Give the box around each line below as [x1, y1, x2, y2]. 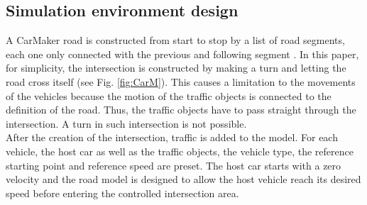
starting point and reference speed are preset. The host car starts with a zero [6, 157, 341, 172]
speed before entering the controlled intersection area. [6, 185, 239, 200]
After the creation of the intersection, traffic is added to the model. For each [6, 130, 338, 145]
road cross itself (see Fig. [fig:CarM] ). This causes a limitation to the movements [6, 74, 356, 89]
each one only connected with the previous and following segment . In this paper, [6, 46, 359, 61]
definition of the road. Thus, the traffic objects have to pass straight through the [6, 102, 356, 117]
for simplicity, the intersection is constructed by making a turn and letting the [6, 60, 346, 75]
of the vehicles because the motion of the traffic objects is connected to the [6, 88, 332, 103]
